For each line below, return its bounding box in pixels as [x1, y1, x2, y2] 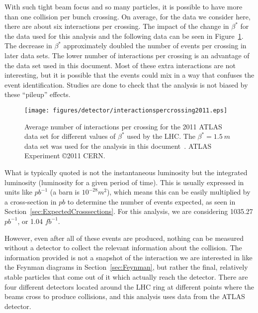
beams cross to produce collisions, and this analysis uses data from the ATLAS [4, 291, 245, 302]
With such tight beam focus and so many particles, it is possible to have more [4, 1, 243, 11]
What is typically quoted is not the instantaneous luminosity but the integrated [4, 167, 248, 177]
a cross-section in [4, 196, 57, 207]
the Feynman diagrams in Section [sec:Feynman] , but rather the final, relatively [4, 262, 248, 272]
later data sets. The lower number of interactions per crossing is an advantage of [4, 50, 250, 60]
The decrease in [4, 40, 52, 51]
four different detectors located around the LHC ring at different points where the [4, 281, 254, 292]
